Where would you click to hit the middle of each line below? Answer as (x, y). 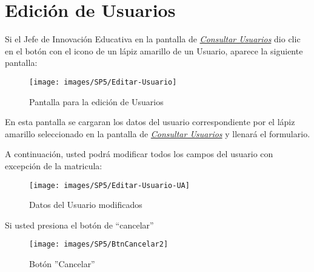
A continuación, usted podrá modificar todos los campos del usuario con (139, 154)
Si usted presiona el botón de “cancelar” (79, 225)
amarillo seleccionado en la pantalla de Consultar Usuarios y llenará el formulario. (158, 133)
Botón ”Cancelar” (62, 264)
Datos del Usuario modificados (86, 205)
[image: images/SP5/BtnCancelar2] (99, 244)
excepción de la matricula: (54, 165)
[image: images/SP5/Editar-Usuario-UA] (109, 185)
